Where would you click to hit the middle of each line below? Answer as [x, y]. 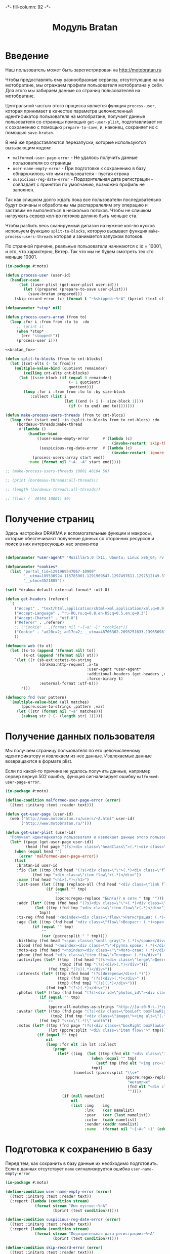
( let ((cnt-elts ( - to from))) [43, 363]
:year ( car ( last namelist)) [117, 1115]
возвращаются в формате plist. [39, 761]
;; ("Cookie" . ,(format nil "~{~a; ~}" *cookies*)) [71, 627]
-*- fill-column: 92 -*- [28, 7]
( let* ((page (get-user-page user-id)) [52, 842]
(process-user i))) [37, 341]
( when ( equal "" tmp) [114, 1059]
